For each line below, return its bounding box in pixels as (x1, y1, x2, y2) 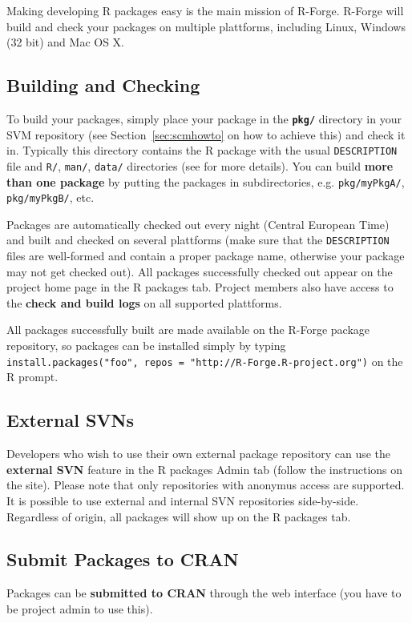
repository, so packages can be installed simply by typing (6, 337, 286, 354)
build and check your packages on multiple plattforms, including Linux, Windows (6, 18, 406, 34)
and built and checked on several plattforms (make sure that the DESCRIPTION (6, 231, 390, 248)
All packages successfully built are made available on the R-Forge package (6, 321, 370, 338)
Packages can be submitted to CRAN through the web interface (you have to (6, 585, 402, 601)
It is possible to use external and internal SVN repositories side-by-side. (6, 492, 359, 508)
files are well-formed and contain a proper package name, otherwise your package (6, 247, 405, 264)
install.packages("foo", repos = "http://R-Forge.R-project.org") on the (6, 352, 403, 369)
